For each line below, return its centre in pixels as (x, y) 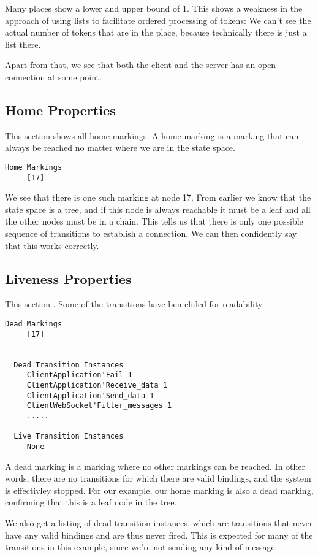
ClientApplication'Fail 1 (79, 375)
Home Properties (60, 109)
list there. (23, 44)
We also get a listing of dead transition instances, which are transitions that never (159, 522)
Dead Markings (34, 324)
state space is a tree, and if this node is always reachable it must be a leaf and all (158, 209)
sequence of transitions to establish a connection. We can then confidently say (151, 233)
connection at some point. (53, 76)
